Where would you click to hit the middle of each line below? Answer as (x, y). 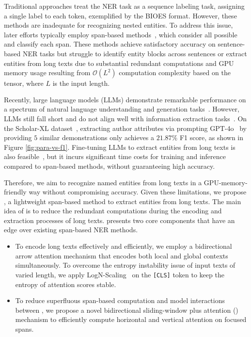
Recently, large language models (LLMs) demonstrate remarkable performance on (125, 99)
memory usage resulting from (47, 72)
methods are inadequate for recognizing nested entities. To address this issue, (118, 25)
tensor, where (24, 83)
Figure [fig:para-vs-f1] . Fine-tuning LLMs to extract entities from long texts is (120, 147)
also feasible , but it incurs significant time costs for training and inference (115, 156)
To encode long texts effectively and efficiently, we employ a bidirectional (124, 246)
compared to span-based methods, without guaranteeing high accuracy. (110, 166)
